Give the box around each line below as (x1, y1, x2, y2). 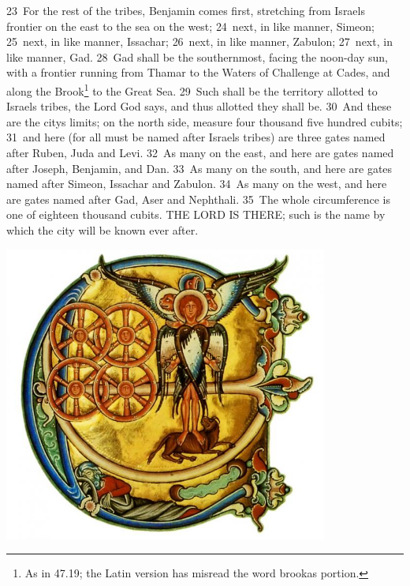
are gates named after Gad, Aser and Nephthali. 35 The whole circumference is (6, 190, 390, 207)
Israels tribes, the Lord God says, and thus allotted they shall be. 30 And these (6, 98, 392, 115)
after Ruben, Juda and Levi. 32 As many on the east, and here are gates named (6, 145, 394, 160)
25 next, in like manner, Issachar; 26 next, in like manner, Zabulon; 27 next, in (6, 33, 393, 50)
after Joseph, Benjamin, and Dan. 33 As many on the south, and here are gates (6, 160, 393, 176)
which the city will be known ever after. (6, 221, 199, 238)
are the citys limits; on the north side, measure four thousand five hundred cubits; (6, 113, 403, 130)
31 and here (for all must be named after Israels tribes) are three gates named (6, 129, 386, 145)
